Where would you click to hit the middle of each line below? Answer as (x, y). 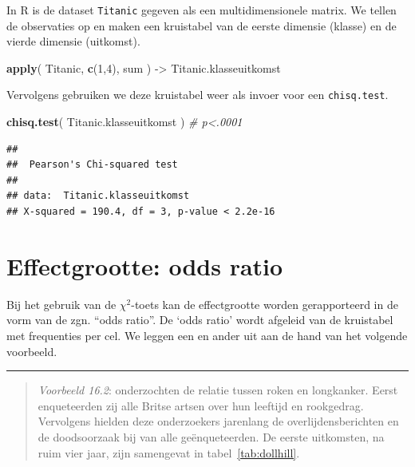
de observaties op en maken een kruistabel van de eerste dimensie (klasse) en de (202, 25)
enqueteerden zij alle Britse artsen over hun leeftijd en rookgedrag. (201, 405)
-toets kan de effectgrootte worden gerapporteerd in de (265, 304)
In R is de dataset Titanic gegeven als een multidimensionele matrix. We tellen (202, 10)
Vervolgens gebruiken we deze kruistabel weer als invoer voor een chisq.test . (198, 95)
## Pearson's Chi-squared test (92, 165)
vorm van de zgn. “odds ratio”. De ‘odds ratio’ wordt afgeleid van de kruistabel (200, 320)
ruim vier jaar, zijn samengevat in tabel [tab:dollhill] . (169, 452)
